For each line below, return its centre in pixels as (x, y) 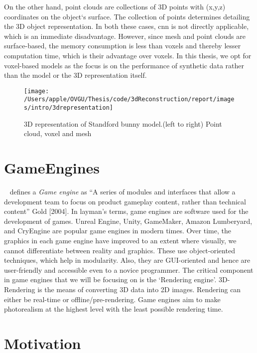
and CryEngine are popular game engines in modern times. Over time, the (118, 231)
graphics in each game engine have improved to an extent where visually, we (120, 240)
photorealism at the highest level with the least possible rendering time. (114, 309)
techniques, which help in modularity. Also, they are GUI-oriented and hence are (127, 260)
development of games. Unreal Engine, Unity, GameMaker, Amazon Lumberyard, (128, 221)
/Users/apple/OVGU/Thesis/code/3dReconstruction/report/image (129, 99)
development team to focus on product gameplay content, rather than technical (125, 201)
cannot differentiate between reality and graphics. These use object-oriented (120, 250)
